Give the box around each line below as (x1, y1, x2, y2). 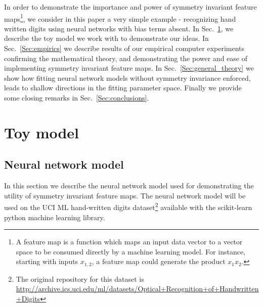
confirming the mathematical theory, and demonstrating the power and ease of (4, 53, 247, 63)
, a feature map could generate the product (92, 256, 226, 267)
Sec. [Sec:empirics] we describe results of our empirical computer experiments (4, 43, 245, 54)
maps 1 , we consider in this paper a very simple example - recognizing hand (4, 12, 236, 24)
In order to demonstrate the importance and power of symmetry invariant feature (4, 2, 257, 12)
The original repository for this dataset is (16, 273, 144, 284)
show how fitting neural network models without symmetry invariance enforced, (4, 72, 251, 83)
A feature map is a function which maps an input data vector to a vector (16, 236, 243, 247)
